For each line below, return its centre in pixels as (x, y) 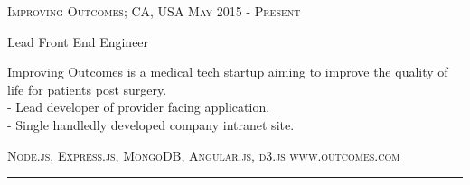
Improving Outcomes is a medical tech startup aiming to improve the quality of (228, 72)
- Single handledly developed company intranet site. (151, 124)
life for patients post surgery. (87, 89)
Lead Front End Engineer (78, 41)
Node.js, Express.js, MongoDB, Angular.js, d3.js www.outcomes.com (204, 155)
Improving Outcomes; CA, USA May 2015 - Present (154, 11)
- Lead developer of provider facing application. (139, 107)
